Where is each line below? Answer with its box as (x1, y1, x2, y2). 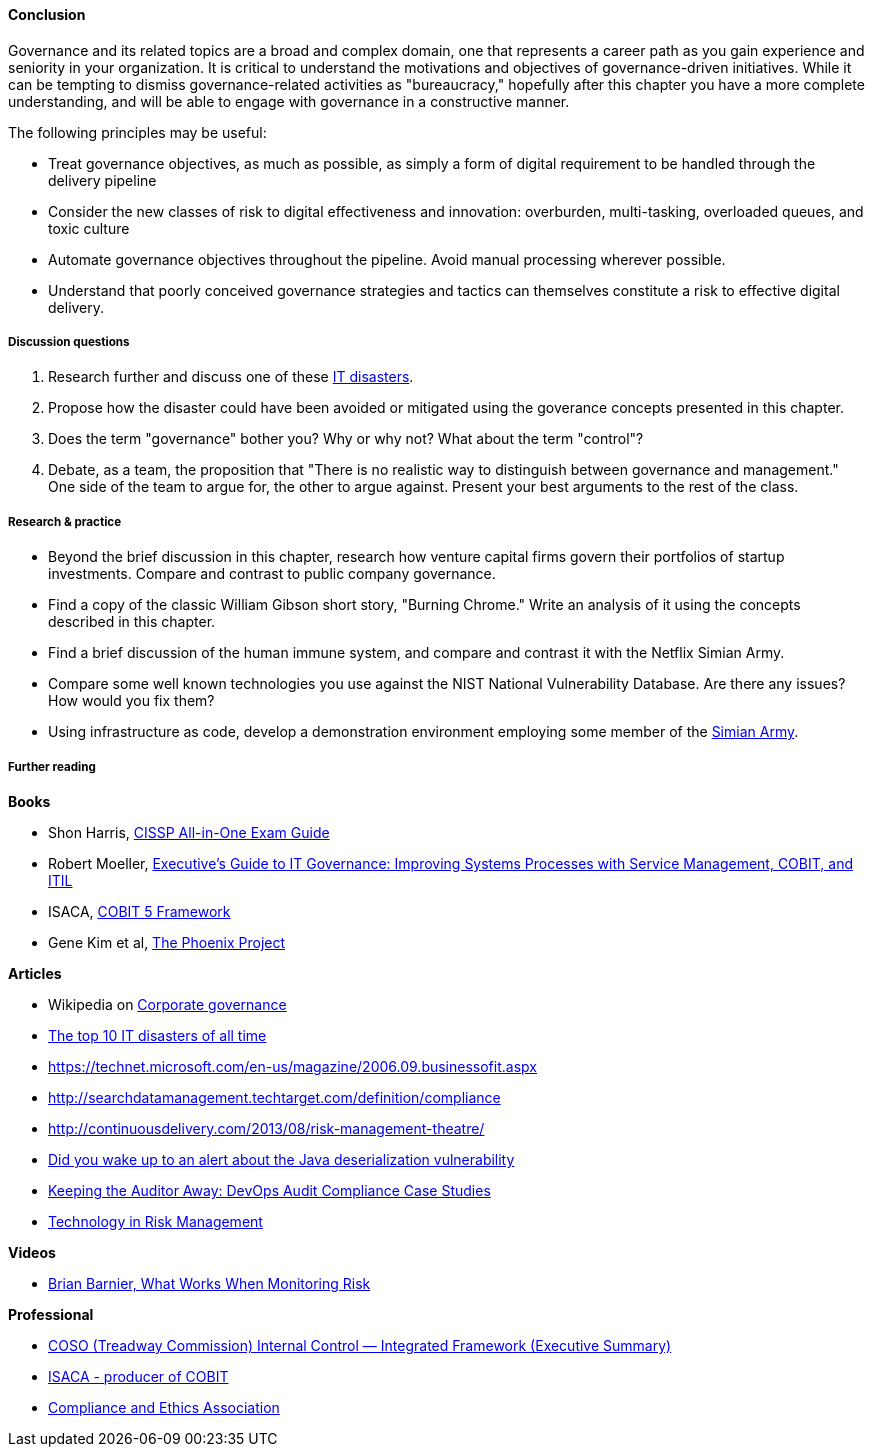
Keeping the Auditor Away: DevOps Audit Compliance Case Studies (48, 1181, 491, 1199)
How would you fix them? (48, 692, 215, 710)
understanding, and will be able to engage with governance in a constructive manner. (8, 92, 570, 110)
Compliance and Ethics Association (48, 1398, 280, 1416)
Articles (8, 964, 62, 982)
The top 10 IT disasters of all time (48, 1026, 267, 1044)
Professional (8, 1305, 94, 1323)
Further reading (8, 759, 96, 774)
